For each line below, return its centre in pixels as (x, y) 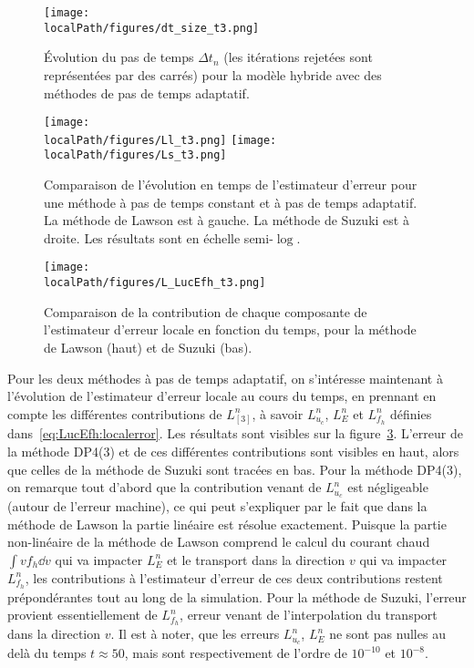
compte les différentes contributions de (115, 413)
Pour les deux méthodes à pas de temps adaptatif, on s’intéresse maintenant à (225, 378)
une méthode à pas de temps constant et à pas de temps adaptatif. (231, 202)
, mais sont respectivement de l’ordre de (236, 653)
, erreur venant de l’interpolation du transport (309, 615)
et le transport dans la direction (256, 559)
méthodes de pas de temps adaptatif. (147, 92)
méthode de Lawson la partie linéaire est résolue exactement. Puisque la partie (227, 524)
